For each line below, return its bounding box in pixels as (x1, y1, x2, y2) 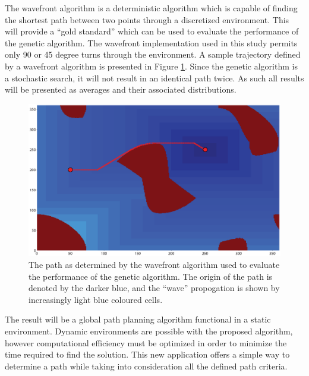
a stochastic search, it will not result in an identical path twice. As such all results (5, 71, 304, 84)
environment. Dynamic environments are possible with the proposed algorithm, (5, 325, 293, 337)
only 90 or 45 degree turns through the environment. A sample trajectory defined (5, 48, 301, 61)
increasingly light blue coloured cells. (29, 293, 163, 305)
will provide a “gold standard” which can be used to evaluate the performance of (5, 25, 299, 37)
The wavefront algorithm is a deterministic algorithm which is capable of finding (5, 2, 298, 14)
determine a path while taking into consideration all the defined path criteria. (5, 359, 288, 372)
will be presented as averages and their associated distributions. (5, 83, 237, 96)
